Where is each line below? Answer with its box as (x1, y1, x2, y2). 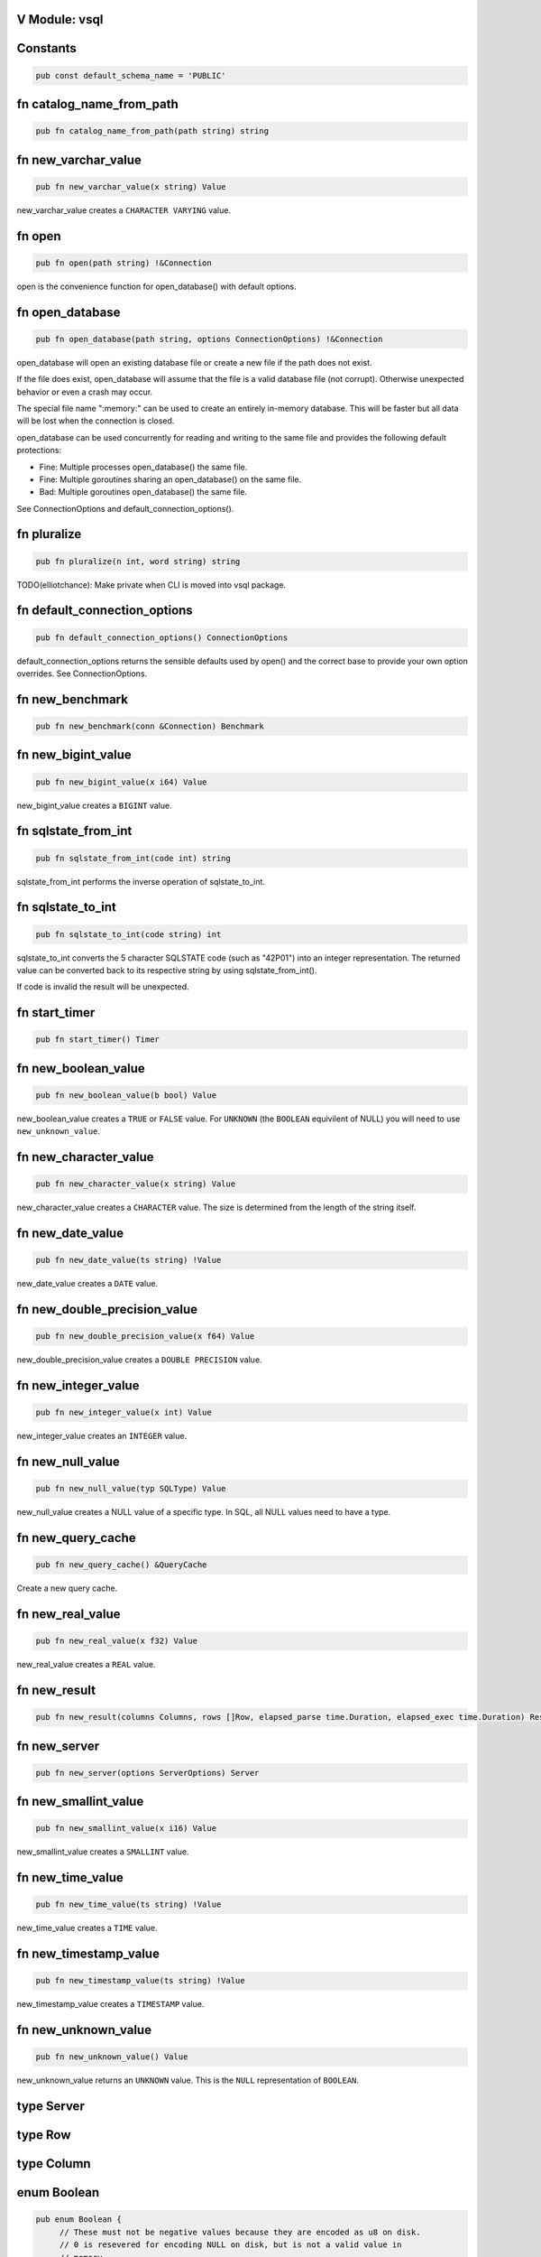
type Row (16, 2127, 71, 2143)
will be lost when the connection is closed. (16, 415, 175, 426)
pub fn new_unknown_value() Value (35, 2052, 188, 2062)
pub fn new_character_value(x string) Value (35, 1179, 236, 1189)
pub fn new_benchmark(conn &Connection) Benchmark (35, 721, 265, 731)
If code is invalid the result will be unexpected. (16, 981, 189, 992)
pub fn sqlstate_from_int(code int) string (35, 853, 232, 863)
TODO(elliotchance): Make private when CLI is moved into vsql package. (16, 579, 287, 590)
